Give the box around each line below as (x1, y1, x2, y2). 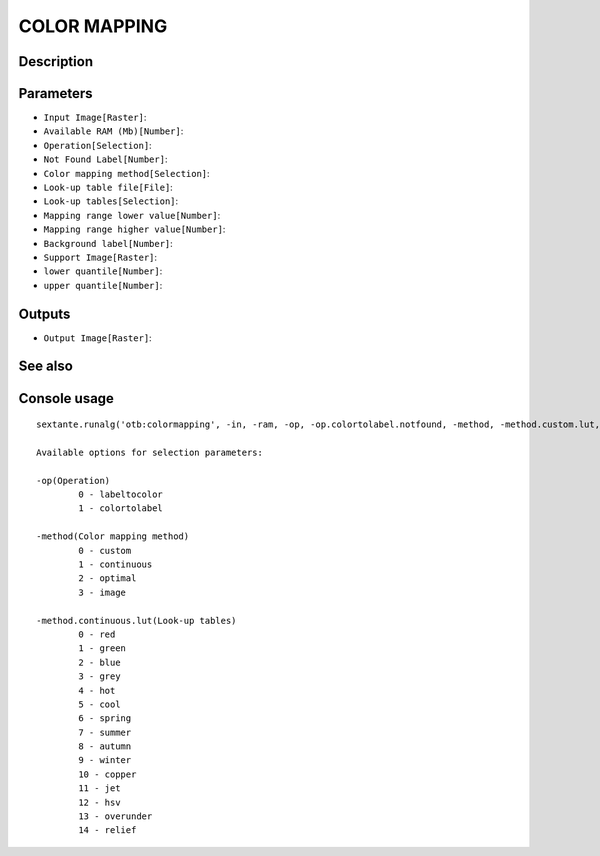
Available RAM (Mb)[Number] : (43, 125, 184, 137)
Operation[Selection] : (43, 139, 152, 151)
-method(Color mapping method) (36, 531, 190, 542)
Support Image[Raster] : (43, 251, 158, 263)
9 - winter (78, 755, 132, 766)
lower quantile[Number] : (43, 265, 163, 277)
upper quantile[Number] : (43, 279, 163, 291)
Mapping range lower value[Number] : (43, 209, 221, 221)
